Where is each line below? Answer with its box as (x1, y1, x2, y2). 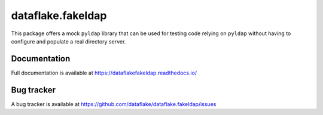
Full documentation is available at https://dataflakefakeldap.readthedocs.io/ (11, 69, 197, 76)
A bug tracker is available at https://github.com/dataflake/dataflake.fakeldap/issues (11, 100, 217, 107)
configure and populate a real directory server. (11, 38, 126, 45)
